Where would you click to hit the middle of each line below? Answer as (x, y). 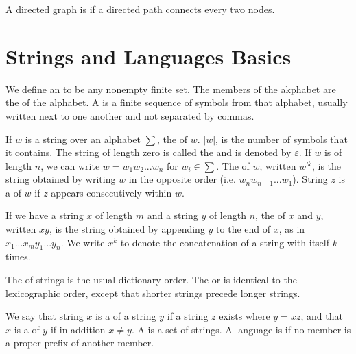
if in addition (78, 329)
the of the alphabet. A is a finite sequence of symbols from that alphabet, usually (177, 102)
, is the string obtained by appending (127, 229)
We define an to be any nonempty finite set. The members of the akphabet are (171, 89)
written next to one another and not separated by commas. (130, 115)
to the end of (244, 229)
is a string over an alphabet (83, 139)
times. (18, 256)
